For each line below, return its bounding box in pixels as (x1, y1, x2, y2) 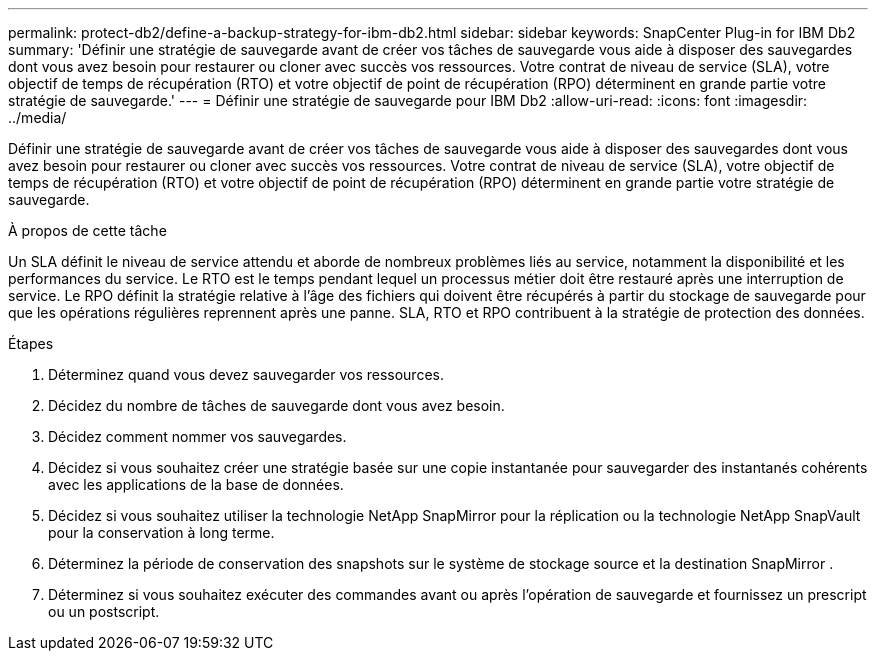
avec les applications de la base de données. (48, 476, 344, 493)
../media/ (8, 109, 67, 126)
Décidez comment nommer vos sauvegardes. (48, 428, 347, 445)
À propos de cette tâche (8, 222, 167, 239)
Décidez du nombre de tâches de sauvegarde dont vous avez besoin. (48, 397, 505, 414)
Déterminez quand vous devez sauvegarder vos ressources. (48, 366, 444, 383)
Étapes (8, 335, 54, 352)
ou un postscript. (48, 603, 160, 620)
